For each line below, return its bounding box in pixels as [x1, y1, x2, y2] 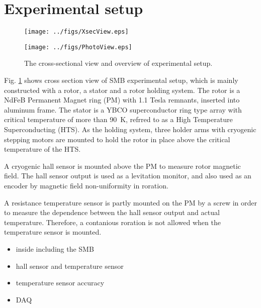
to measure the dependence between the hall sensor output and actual [4, 207, 220, 218]
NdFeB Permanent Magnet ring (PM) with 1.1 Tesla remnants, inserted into [4, 94, 240, 105]
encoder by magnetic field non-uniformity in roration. [4, 180, 168, 190]
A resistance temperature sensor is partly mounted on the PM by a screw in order [4, 197, 257, 208]
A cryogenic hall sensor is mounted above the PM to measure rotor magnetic [4, 160, 241, 171]
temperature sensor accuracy [16, 277, 105, 288]
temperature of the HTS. [4, 144, 81, 154]
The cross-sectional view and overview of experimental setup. [24, 58, 213, 68]
